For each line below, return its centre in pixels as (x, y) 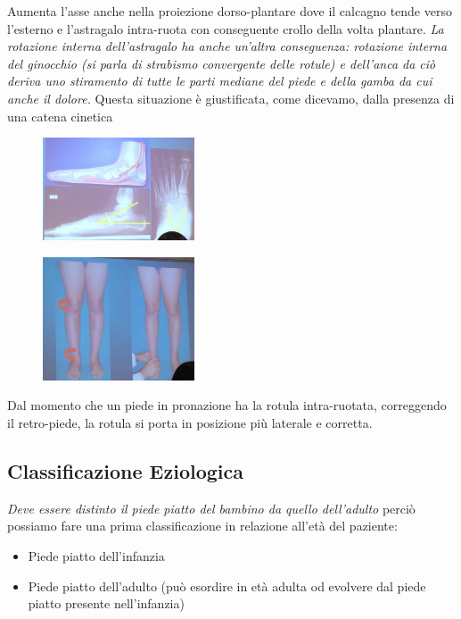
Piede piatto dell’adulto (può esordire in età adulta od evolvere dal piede (227, 586)
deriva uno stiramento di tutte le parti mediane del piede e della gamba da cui (220, 81)
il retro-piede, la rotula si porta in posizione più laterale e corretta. (190, 422)
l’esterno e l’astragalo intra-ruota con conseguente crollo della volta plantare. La (226, 28)
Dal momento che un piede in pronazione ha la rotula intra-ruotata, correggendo (227, 405)
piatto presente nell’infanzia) (106, 603)
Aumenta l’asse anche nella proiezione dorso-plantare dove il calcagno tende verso (230, 11)
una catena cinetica (60, 116)
